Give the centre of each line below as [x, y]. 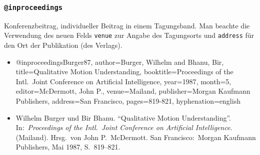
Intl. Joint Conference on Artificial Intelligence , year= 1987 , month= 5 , [123, 81]
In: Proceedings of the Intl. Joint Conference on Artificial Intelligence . [124, 127]
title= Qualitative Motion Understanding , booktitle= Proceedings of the [124, 72]
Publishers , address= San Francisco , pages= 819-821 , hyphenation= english [128, 101]
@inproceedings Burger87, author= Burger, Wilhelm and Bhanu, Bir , [120, 62]
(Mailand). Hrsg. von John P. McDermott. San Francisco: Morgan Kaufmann [136, 137]
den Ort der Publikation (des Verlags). [63, 45]
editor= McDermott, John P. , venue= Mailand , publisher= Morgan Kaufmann [133, 91]
